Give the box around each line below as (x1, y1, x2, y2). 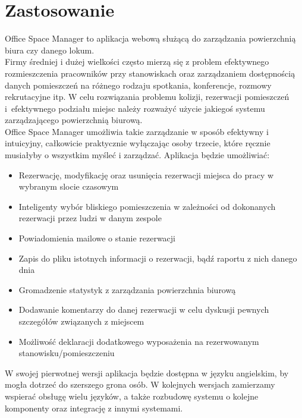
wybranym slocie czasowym (18, 180, 119, 193)
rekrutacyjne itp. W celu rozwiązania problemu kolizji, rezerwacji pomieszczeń (5, 90, 290, 103)
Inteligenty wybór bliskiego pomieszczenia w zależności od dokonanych (18, 200, 276, 212)
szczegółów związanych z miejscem (18, 315, 144, 327)
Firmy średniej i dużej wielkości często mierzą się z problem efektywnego (5, 55, 269, 68)
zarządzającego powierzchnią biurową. (5, 114, 143, 126)
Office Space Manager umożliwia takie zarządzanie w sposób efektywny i (5, 125, 269, 137)
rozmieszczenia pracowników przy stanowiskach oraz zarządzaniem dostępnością (5, 67, 295, 79)
